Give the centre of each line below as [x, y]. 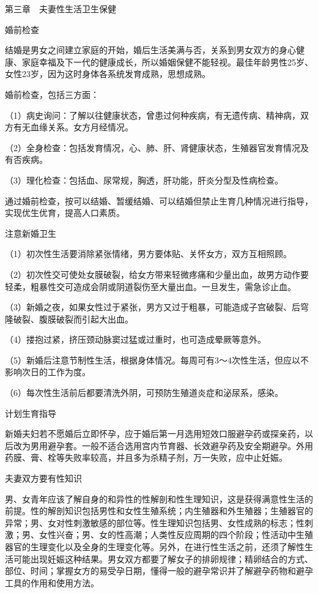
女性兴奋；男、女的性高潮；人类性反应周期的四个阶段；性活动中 [167, 535]
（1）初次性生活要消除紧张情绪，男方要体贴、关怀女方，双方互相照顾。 [148, 254]
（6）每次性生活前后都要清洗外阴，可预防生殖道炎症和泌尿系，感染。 [144, 393]
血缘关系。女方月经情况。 [82, 127]
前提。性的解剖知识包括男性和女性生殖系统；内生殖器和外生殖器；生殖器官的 [159, 511]
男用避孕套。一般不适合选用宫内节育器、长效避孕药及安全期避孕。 [163, 445]
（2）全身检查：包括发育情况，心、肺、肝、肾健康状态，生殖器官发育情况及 [157, 147]
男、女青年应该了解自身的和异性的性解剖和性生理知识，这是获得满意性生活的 [159, 498]
